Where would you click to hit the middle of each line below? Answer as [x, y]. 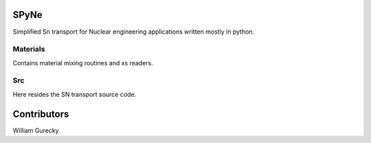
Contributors [41, 114]
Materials [29, 49]
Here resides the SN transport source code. [75, 94]
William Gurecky [36, 130]
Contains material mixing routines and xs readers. [83, 63]
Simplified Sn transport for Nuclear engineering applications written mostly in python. [134, 32]
